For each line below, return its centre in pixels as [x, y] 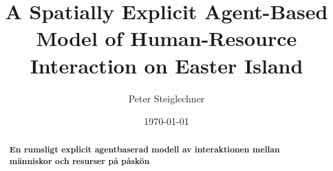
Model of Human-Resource [166, 38]
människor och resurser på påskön [79, 161]
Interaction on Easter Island [166, 65]
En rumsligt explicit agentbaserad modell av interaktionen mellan [144, 150]
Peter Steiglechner [166, 98]
